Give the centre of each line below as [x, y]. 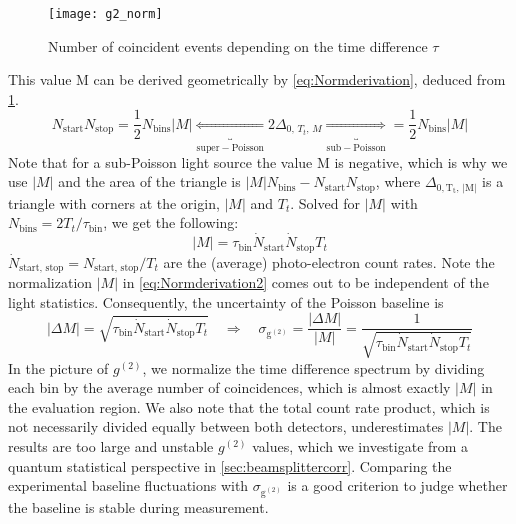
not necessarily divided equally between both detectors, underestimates [226, 426]
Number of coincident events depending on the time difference [238, 45]
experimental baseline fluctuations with [128, 485]
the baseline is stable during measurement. [138, 506]
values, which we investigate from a [360, 446]
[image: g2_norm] [105, 14]
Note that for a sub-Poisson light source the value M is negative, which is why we [258, 161]
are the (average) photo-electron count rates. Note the [329, 261]
